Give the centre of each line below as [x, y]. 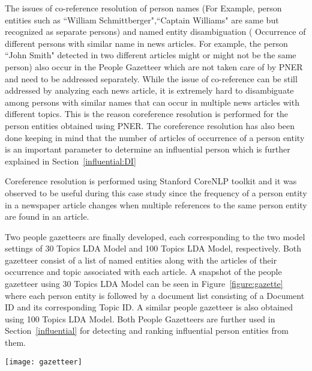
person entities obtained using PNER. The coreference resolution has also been [150, 125]
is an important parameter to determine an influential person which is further [148, 149]
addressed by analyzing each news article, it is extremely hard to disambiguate [149, 90]
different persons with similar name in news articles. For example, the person [146, 43]
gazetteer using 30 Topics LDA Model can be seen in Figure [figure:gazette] [144, 284]
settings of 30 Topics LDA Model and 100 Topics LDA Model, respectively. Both [153, 248]
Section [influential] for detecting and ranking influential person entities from [147, 330]
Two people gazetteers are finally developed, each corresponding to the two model [155, 236]
